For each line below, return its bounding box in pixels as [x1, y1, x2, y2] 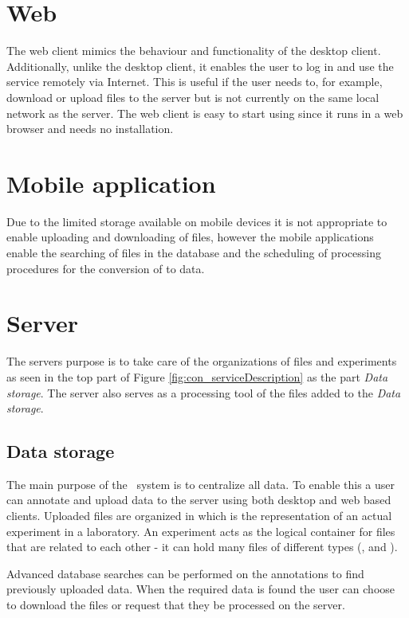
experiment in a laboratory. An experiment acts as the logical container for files [6, 522, 395, 539]
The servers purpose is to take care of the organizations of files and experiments [6, 353, 397, 370]
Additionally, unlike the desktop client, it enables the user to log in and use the [6, 57, 394, 74]
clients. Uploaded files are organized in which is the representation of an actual [6, 507, 392, 524]
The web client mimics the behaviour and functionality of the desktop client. [6, 42, 381, 59]
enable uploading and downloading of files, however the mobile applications [6, 229, 374, 245]
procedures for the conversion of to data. [6, 260, 205, 276]
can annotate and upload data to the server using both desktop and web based [6, 491, 391, 508]
